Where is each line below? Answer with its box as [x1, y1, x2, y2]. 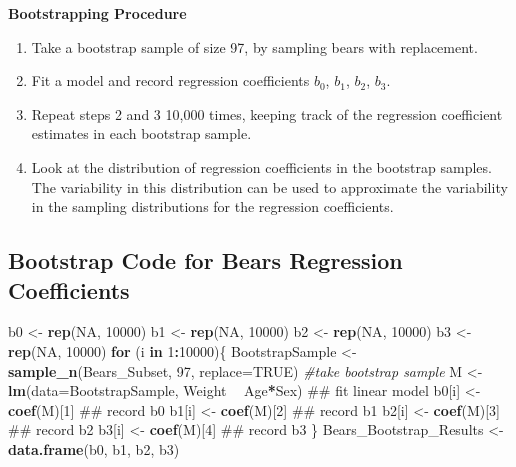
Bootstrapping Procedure [8, 3, 187, 23]
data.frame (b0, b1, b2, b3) [8, 438, 180, 459]
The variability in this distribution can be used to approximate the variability [31, 176, 508, 197]
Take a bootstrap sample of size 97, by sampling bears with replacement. [31, 36, 478, 57]
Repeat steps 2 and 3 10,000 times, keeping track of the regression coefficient [31, 103, 503, 124]
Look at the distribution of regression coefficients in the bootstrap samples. [31, 156, 492, 177]
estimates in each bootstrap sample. [31, 123, 252, 144]
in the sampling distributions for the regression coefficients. [31, 196, 394, 217]
